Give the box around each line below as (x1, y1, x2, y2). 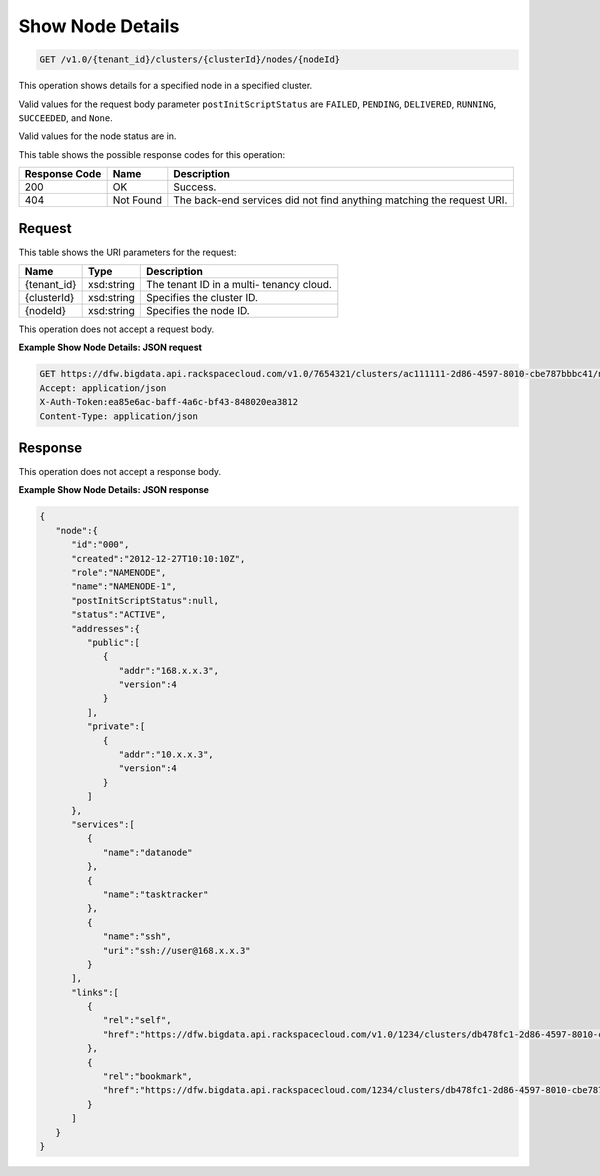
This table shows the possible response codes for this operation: (18, 148, 286, 160)
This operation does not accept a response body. (18, 466, 222, 478)
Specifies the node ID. (145, 303, 250, 317)
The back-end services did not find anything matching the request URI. (173, 193, 508, 207)
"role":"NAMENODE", (71, 566, 167, 578)
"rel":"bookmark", (102, 1071, 194, 1082)
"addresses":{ (71, 623, 140, 634)
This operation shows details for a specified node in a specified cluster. (18, 80, 313, 92)
